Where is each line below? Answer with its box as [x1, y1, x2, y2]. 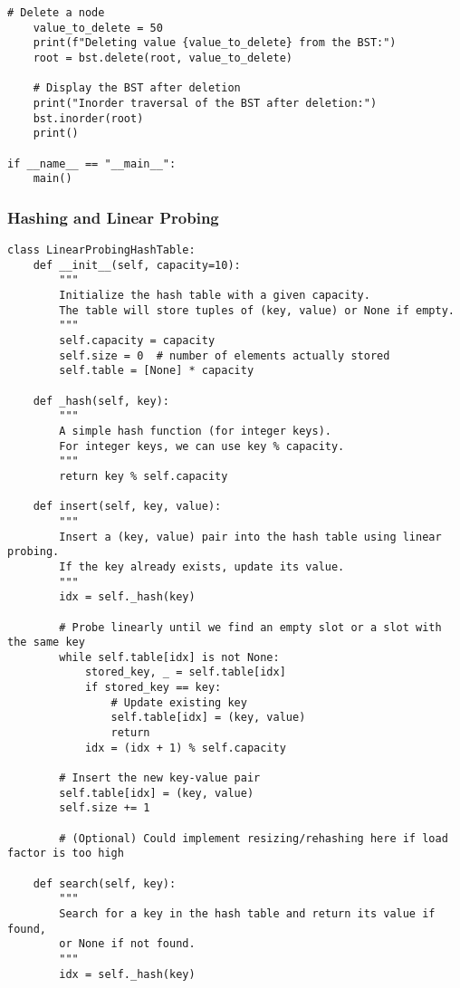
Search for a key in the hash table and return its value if [59, 906, 436, 920]
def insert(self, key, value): [33, 500, 222, 513]
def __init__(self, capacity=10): [33, 258, 241, 272]
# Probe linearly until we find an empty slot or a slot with [59, 620, 442, 634]
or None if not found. [59, 937, 196, 951]
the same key [7, 636, 85, 649]
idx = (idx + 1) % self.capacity [84, 741, 286, 754]
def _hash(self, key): [33, 394, 169, 408]
